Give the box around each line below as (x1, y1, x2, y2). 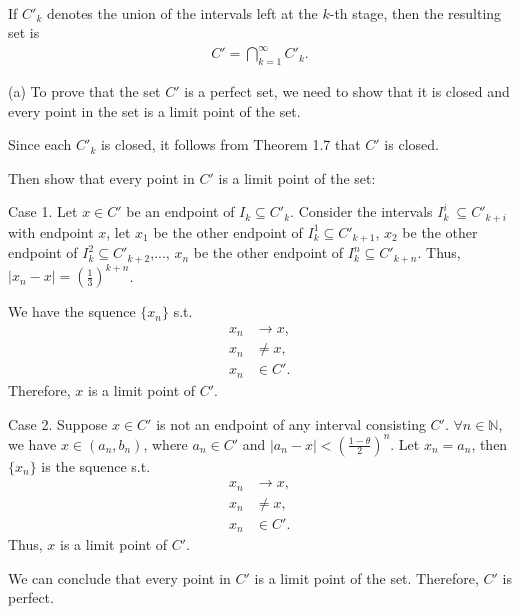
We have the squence (8, 301, 136, 322)
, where (143, 433, 188, 454)
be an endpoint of (126, 201, 235, 222)
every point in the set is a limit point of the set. (8, 100, 301, 121)
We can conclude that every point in (8, 567, 231, 588)
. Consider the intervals (290, 201, 433, 222)
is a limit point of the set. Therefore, (254, 567, 479, 588)
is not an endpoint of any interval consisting (156, 413, 426, 434)
